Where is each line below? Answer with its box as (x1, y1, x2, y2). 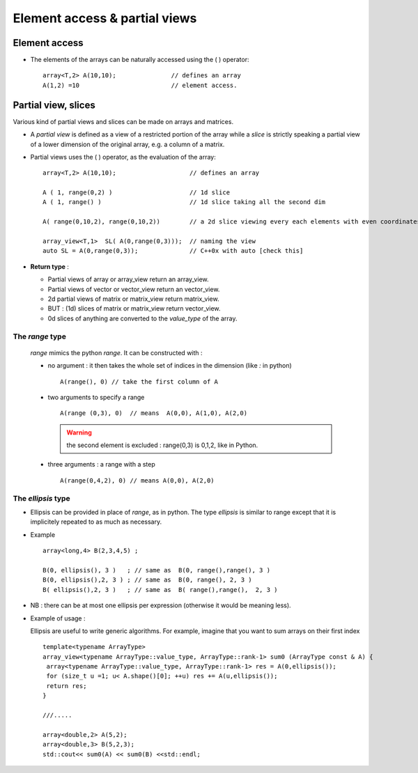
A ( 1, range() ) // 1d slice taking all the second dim (42, 198, 326, 206)
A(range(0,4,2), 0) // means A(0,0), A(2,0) (60, 476, 215, 484)
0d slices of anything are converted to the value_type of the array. (47, 314, 238, 322)
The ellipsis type (13, 493, 70, 503)
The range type (13, 331, 66, 341)
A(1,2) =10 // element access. (42, 81, 238, 89)
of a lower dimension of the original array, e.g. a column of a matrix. (30, 140, 225, 148)
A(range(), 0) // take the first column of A (60, 377, 219, 386)
